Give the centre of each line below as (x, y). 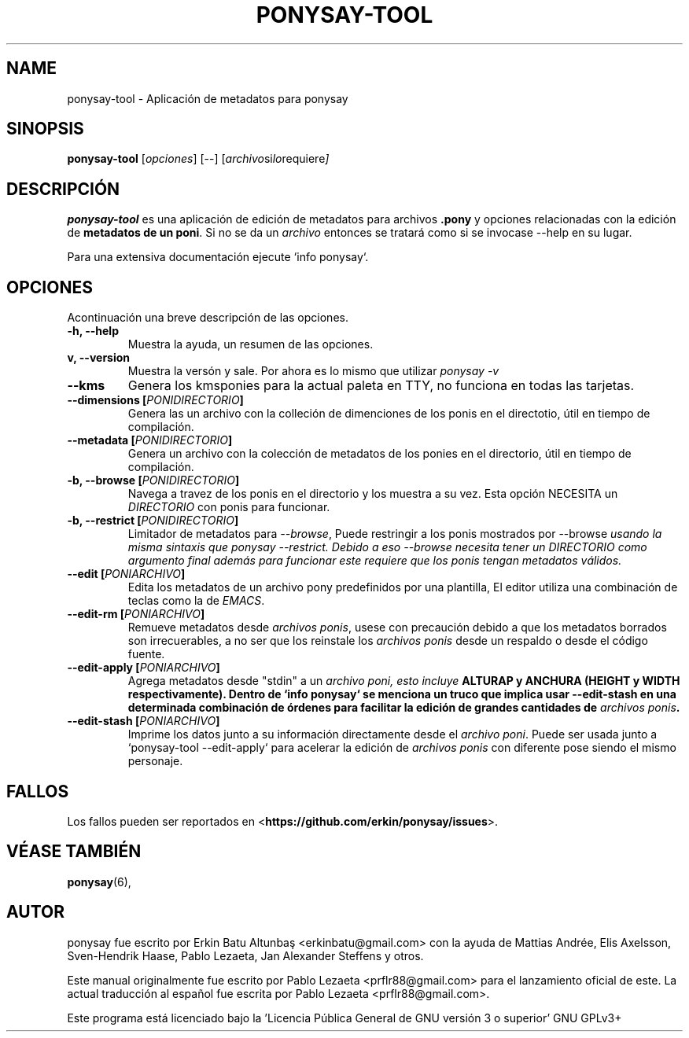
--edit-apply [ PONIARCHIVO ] (144, 668)
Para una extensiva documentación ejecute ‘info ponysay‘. (218, 257)
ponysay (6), (99, 882)
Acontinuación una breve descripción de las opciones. (208, 318)
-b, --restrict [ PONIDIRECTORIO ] (153, 521)
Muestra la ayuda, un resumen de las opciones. (251, 344)
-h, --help (93, 331)
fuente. (146, 654)
